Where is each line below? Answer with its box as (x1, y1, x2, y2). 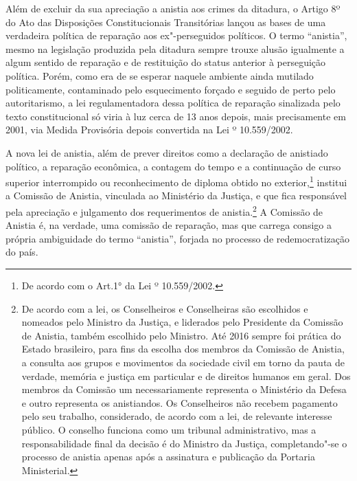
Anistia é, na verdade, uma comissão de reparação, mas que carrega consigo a (5, 218, 332, 232)
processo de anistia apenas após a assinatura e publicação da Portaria (21, 449, 315, 464)
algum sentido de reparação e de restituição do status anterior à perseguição (5, 55, 326, 69)
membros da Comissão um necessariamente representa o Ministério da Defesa (21, 382, 347, 396)
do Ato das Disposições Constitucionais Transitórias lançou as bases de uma (5, 14, 326, 29)
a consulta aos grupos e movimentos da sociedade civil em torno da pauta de (21, 355, 345, 369)
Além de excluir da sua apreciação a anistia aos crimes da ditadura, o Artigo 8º (5, 1, 341, 15)
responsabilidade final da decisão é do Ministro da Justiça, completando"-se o (21, 436, 347, 450)
